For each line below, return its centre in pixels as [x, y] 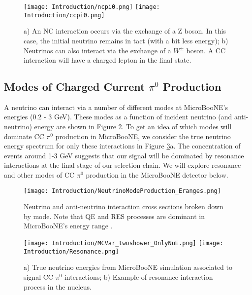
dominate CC [24, 136]
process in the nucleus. [58, 286]
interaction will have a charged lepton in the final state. [108, 60]
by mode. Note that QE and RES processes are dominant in [114, 216]
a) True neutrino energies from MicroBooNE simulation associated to [128, 267]
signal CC [38, 277]
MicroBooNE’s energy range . [68, 226]
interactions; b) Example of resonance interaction [139, 277]
